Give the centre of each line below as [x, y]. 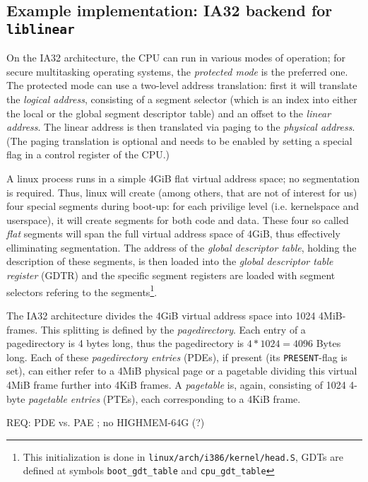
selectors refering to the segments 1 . [82, 290]
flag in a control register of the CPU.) [88, 154]
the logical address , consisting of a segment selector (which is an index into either [182, 99]
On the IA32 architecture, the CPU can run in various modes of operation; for [176, 58]
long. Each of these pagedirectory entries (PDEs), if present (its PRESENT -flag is [177, 357]
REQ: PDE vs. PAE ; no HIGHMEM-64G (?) [106, 422]
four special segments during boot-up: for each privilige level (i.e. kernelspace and [183, 206]
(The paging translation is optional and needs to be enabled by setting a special [179, 140]
